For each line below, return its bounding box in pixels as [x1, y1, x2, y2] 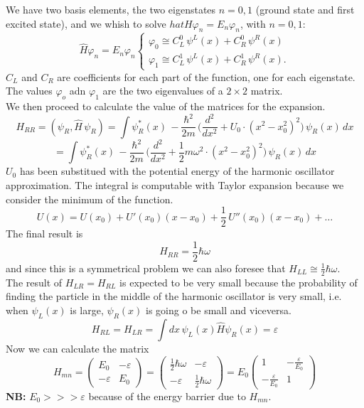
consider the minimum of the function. [6, 191, 173, 206]
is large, [70, 302, 104, 317]
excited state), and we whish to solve [6, 16, 166, 31]
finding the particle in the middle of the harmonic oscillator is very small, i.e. [6, 289, 342, 304]
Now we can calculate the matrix [6, 340, 149, 355]
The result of [6, 274, 63, 289]
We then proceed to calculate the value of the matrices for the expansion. [6, 98, 326, 113]
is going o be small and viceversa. [146, 302, 291, 317]
